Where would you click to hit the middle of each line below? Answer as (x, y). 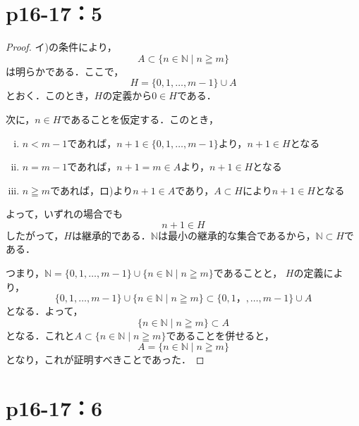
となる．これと (40, 335)
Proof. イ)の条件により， (61, 47)
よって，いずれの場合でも (64, 214)
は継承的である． (111, 235)
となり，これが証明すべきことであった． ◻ (105, 359)
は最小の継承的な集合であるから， (237, 235)
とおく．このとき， (50, 95)
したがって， (35, 235)
